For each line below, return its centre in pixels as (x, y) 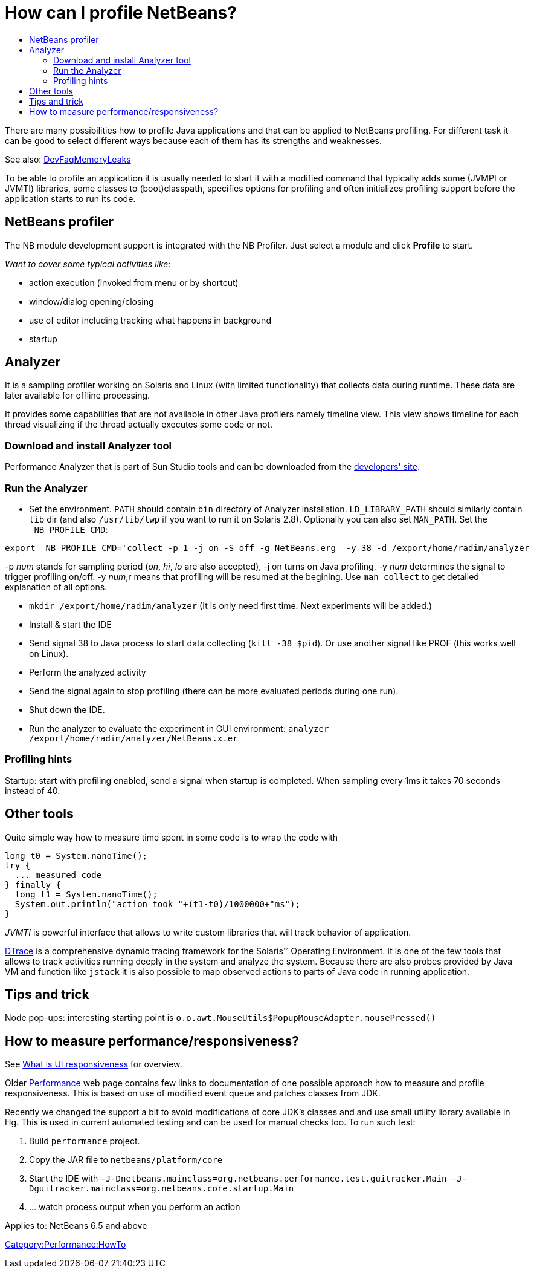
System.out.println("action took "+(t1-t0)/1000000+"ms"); (157, 904)
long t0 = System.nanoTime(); (76, 855)
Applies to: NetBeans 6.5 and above (76, 1226)
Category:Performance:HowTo (66, 1245)
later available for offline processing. (78, 396)
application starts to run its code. (70, 198)
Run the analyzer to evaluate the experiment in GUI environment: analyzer (179, 728)
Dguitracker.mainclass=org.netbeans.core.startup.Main (162, 1189)
